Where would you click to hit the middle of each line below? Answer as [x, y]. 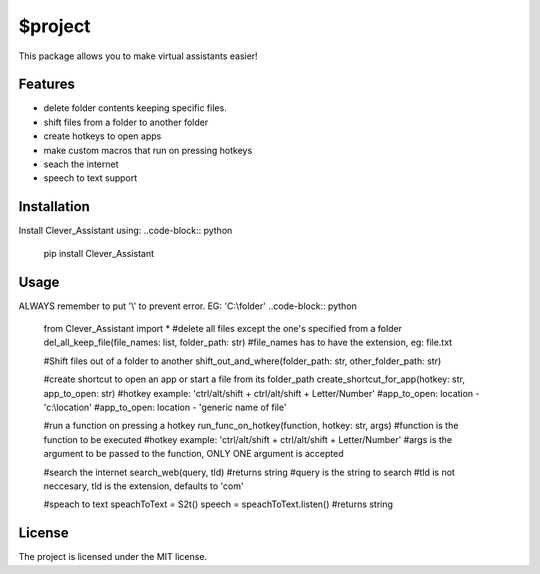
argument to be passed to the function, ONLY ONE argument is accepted [193, 454]
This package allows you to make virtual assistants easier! [138, 56]
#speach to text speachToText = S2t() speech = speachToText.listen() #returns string [218, 504]
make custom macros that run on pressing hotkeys [148, 150]
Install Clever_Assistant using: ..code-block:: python [125, 231]
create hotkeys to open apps [102, 136]
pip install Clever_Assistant [99, 253]
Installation [54, 206]
